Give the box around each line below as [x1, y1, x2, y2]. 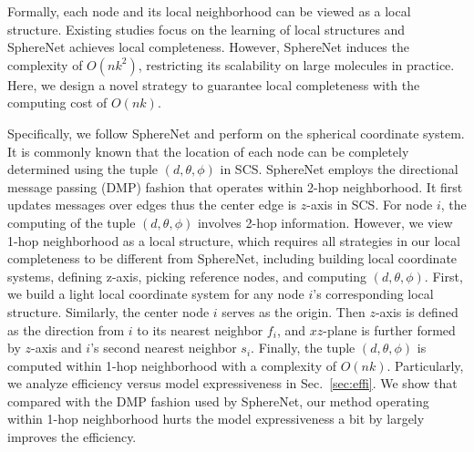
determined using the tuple [7, 159, 159, 179]
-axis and [30, 338, 82, 357]
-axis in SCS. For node [306, 195, 433, 214]
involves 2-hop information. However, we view [197, 212, 453, 231]
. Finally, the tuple [251, 338, 355, 357]
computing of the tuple [7, 212, 136, 231]
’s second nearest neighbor [90, 338, 237, 357]
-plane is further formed [323, 320, 456, 339]
